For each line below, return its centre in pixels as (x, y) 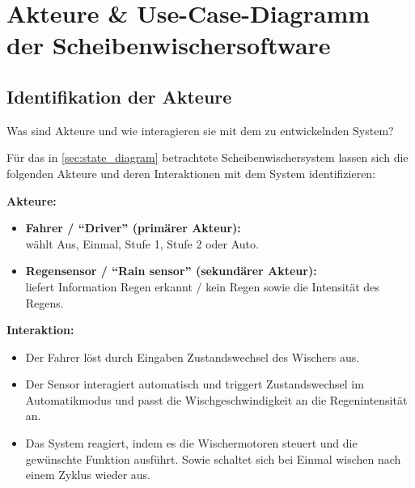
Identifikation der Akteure (119, 96)
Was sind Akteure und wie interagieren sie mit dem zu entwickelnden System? (200, 130)
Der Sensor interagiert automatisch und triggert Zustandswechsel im (195, 384)
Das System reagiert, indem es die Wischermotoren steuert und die (191, 443)
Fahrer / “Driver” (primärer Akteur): (133, 228)
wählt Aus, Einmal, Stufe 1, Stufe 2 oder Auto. (142, 243)
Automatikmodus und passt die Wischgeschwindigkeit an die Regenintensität (216, 399)
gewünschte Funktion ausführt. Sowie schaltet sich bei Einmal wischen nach (213, 458)
